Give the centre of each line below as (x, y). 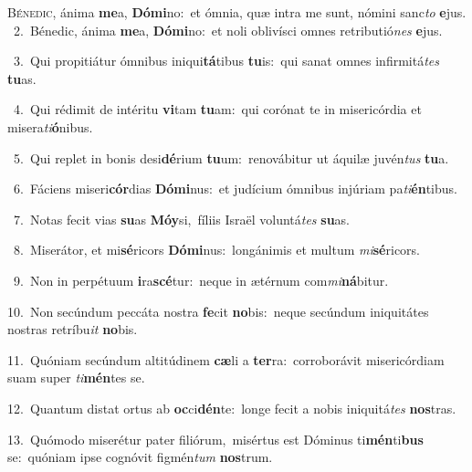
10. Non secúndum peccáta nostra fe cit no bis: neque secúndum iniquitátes (218, 311)
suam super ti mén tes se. (76, 378)
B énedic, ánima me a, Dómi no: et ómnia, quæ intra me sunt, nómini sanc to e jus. (237, 12)
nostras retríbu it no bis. (73, 329)
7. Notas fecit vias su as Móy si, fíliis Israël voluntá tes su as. (182, 219)
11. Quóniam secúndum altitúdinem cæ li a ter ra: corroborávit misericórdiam (226, 359)
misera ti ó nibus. (50, 126)
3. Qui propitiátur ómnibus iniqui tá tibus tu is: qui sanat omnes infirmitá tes (226, 61)
